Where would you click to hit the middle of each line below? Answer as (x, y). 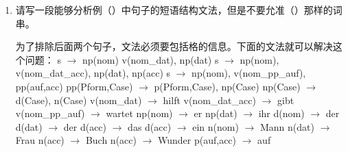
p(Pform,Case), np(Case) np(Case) (227, 86)
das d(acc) (150, 126)
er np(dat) (216, 113)
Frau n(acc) (40, 140)
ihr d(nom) (281, 113)
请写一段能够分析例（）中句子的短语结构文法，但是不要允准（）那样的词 (179, 10)
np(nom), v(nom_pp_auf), (249, 73)
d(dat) (29, 126)
